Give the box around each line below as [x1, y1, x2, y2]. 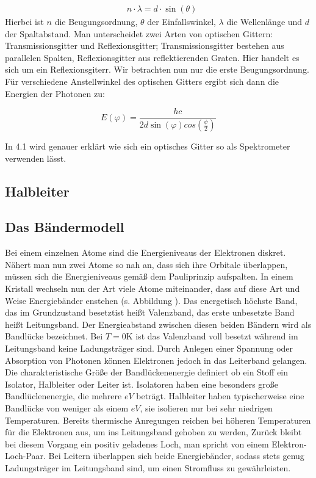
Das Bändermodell [5, 217, 124, 236]
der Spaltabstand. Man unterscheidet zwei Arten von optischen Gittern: [5, 27, 273, 40]
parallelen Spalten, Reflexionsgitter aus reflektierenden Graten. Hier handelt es [5, 51, 300, 63]
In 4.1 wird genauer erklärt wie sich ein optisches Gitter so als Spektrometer [5, 140, 290, 153]
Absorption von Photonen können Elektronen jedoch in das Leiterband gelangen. [5, 353, 307, 366]
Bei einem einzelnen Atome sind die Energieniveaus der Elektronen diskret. [5, 246, 286, 259]
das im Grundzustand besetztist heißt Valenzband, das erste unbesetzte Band [5, 306, 295, 319]
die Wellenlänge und [226, 15, 303, 28]
